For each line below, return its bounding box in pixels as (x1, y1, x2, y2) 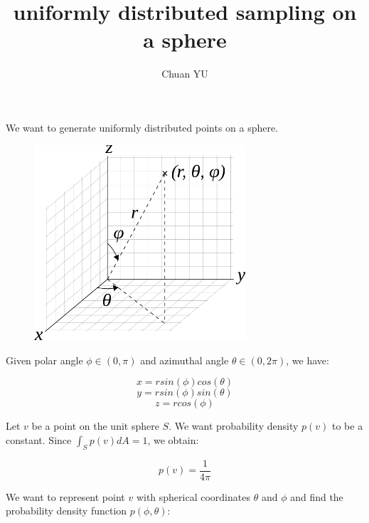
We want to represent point (6, 489, 125, 504)
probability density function (6, 503, 127, 518)
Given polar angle (6, 352, 83, 367)
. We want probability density (169, 418, 299, 433)
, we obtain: (147, 432, 199, 447)
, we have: (286, 352, 329, 367)
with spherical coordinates (136, 489, 250, 504)
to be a (331, 418, 363, 433)
